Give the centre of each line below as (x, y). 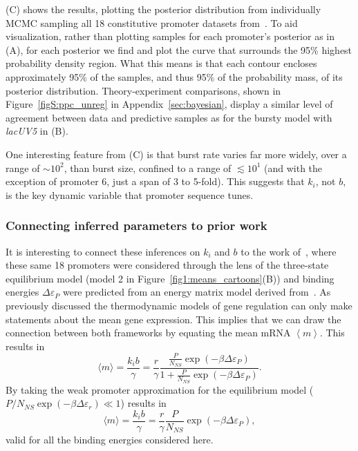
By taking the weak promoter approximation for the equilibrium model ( (160, 389)
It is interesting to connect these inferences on (103, 251)
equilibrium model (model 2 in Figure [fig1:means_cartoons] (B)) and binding (170, 278)
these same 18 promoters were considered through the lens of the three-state (167, 265)
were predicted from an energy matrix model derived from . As (197, 292)
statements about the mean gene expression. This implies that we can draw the (173, 319)
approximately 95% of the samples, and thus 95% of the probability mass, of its (174, 76)
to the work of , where (289, 251)
